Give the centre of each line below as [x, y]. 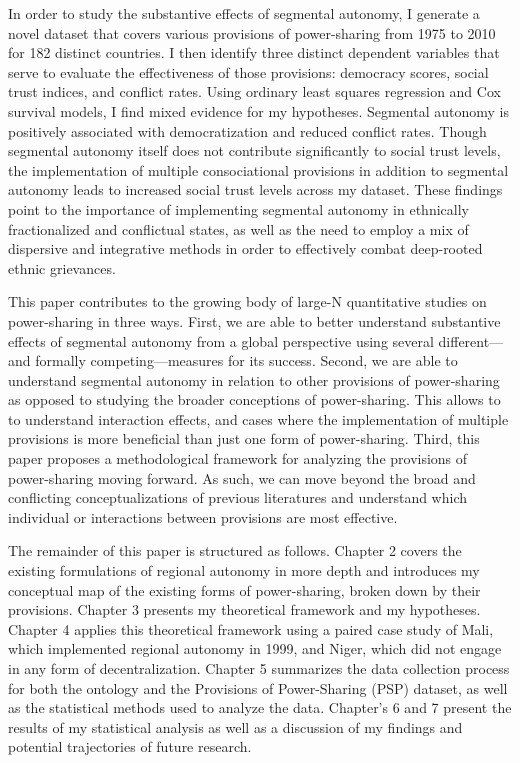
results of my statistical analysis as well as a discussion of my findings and [235, 726]
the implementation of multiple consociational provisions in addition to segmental [258, 169]
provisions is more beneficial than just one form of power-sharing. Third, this [244, 438]
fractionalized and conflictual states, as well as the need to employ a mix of [238, 228]
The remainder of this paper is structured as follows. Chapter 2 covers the [235, 550]
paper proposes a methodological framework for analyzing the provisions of [238, 458]
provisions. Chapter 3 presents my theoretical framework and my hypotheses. [244, 609]
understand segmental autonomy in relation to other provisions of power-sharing [254, 379]
